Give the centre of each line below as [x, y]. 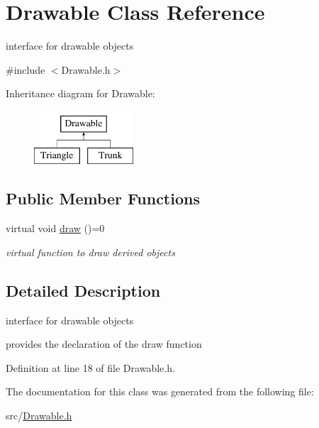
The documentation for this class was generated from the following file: [160, 391]
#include [26, 69]
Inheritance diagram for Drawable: [80, 93]
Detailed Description [83, 290]
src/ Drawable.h [39, 416]
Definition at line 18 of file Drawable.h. [90, 367]
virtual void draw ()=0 [55, 228]
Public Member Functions [103, 198]
